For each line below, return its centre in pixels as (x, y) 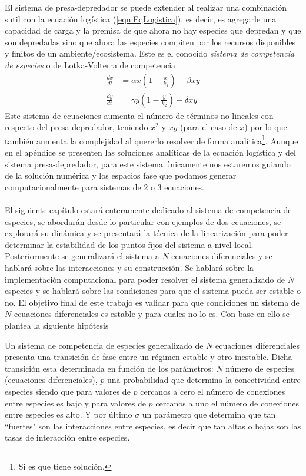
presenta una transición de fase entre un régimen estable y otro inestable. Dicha (149, 357)
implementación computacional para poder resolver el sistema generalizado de (145, 279)
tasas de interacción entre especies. (67, 437)
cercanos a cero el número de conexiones (213, 391)
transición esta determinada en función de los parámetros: (109, 368)
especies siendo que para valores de (68, 391)
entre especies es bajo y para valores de (75, 403)
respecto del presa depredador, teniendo (76, 127)
